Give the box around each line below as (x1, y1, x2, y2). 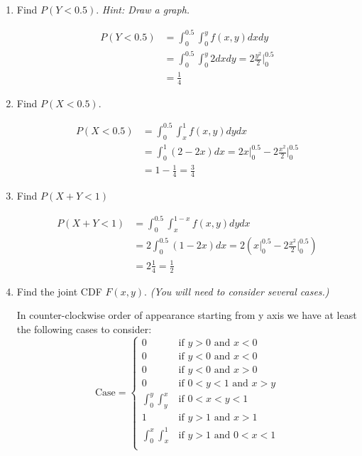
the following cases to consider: (16, 321, 152, 336)
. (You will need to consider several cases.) (144, 283, 329, 298)
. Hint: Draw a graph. (96, 2, 190, 16)
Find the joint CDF (16, 283, 102, 298)
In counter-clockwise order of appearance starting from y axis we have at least (16, 308, 357, 322)
